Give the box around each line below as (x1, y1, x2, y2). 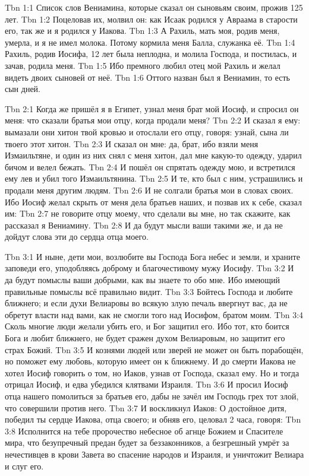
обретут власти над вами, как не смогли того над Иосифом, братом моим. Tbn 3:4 (5, 308, 304, 320)
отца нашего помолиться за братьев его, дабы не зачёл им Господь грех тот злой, (5, 390, 299, 402)
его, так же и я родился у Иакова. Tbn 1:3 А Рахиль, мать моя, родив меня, (5, 24, 280, 37)
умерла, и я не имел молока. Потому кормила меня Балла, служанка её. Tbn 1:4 (5, 36, 295, 48)
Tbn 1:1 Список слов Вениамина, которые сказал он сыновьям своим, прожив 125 (5, 1, 303, 13)
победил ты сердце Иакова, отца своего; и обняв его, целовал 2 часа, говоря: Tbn (5, 413, 301, 426)
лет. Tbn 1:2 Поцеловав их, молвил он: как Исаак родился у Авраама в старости (5, 12, 298, 25)
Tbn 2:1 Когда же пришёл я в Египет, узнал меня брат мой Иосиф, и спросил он (5, 102, 299, 115)
